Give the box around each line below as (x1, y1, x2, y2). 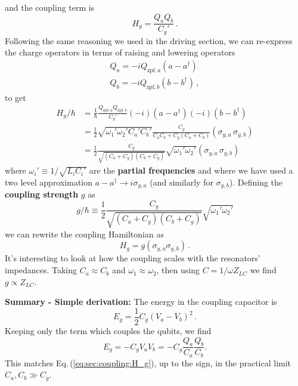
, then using (156, 264, 200, 276)
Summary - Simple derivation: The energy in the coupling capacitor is (5, 295, 277, 308)
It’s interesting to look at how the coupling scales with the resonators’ (5, 252, 260, 264)
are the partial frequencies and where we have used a (89, 164, 293, 177)
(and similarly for (150, 175, 213, 188)
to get (5, 91, 26, 103)
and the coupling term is (5, 1, 95, 13)
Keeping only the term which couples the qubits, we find (5, 324, 212, 336)
